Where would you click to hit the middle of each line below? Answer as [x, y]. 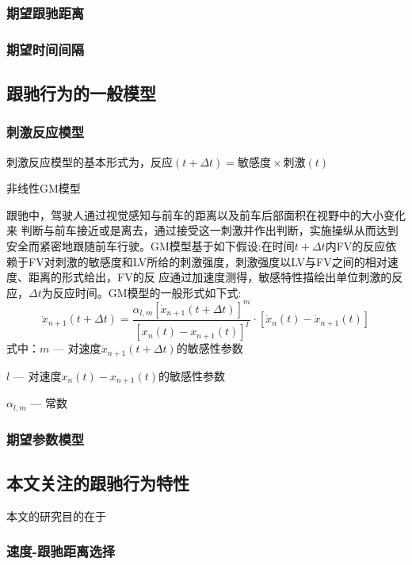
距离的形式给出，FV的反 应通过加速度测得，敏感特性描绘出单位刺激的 [210, 277]
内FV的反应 [355, 246]
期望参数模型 [46, 439]
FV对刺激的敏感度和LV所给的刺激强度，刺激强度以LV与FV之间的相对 [208, 261]
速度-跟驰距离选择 [61, 551]
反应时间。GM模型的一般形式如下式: [147, 292]
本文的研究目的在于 [56, 515]
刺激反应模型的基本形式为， [78, 161]
